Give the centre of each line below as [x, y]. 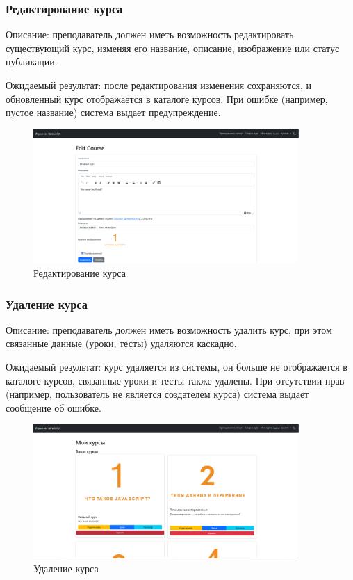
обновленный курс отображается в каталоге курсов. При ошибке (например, [167, 98]
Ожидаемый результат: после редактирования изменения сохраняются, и [159, 85]
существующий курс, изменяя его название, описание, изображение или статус [173, 48]
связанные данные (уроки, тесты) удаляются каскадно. [121, 343]
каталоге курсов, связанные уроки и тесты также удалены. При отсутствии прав [175, 380]
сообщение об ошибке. [54, 407]
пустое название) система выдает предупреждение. [113, 112]
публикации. [32, 62]
